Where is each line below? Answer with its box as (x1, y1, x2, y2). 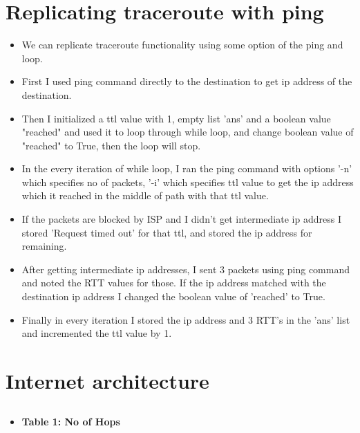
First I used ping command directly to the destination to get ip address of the (21, 74, 352, 89)
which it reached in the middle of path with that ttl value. (21, 188, 269, 203)
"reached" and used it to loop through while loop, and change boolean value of (21, 125, 354, 139)
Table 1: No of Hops (21, 414, 120, 428)
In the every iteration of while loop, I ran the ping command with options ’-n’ (21, 161, 352, 176)
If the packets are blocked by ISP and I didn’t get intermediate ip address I (21, 212, 341, 226)
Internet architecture (6, 367, 209, 394)
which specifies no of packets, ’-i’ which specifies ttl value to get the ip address (21, 174, 354, 189)
